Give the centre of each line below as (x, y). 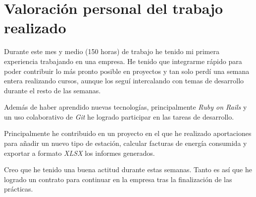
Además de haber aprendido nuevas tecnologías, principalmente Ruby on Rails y (126, 107)
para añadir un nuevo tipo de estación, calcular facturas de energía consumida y (126, 143)
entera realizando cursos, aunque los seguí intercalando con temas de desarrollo (124, 81)
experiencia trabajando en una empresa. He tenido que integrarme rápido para (123, 61)
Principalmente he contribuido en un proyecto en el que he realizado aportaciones (128, 133)
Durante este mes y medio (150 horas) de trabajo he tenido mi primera (112, 51)
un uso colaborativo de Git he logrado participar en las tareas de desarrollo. (119, 116)
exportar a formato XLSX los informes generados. (79, 153)
